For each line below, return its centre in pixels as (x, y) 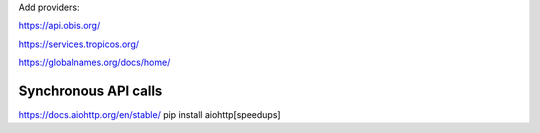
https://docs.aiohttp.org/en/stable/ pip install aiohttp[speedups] (149, 115)
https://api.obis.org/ (59, 26)
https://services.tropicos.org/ (79, 44)
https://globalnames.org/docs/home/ (94, 62)
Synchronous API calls (90, 90)
